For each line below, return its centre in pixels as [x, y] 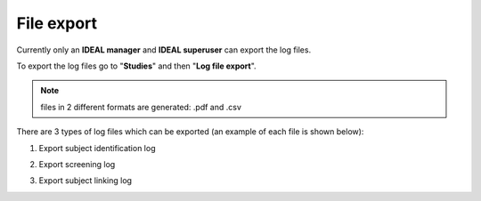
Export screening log [77, 164]
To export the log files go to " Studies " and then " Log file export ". [137, 66]
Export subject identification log [97, 148]
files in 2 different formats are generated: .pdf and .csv [141, 107]
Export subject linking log [86, 181]
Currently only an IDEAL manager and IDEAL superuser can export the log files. [164, 50]
